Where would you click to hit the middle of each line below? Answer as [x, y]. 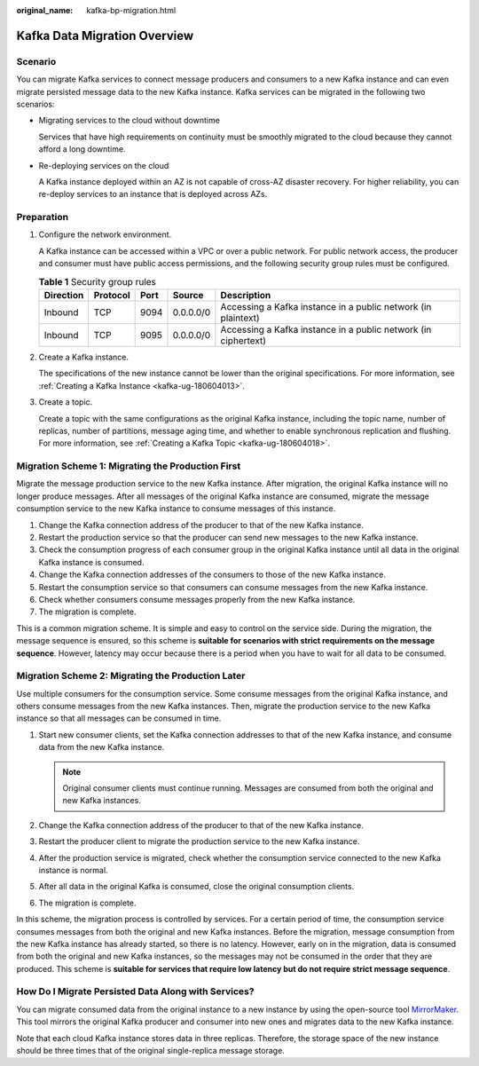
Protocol [112, 295]
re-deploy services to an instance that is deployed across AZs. [153, 194]
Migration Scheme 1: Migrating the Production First [129, 466]
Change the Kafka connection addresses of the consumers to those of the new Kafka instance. [212, 575]
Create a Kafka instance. [83, 357]
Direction [64, 295]
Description [246, 295]
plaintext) [240, 318]
